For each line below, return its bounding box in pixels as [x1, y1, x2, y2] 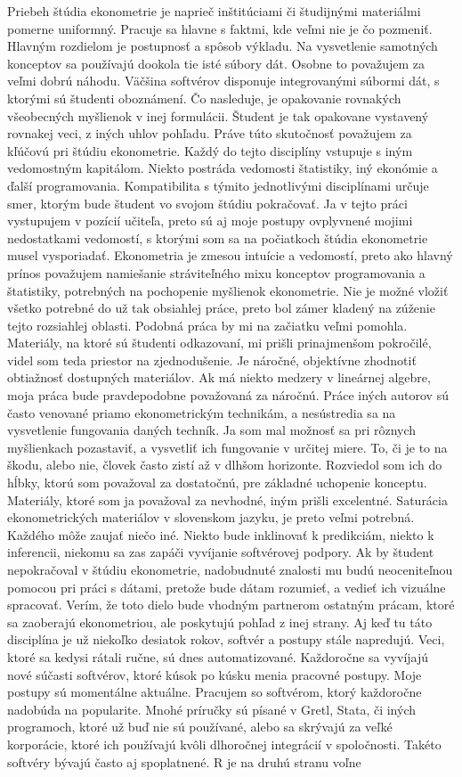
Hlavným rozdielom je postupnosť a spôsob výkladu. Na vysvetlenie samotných [7, 37, 438, 55]
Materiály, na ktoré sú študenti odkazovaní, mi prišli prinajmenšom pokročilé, [7, 333, 432, 352]
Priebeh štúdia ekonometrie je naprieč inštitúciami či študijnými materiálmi [7, 2, 421, 20]
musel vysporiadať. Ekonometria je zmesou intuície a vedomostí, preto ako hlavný [7, 246, 453, 265]
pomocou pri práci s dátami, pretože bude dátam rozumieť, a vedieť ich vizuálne [7, 577, 446, 596]
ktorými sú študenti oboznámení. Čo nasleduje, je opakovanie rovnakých [7, 88, 401, 107]
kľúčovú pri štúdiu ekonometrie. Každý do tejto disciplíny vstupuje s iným [7, 141, 413, 159]
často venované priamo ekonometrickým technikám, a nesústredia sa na [7, 403, 396, 421]
